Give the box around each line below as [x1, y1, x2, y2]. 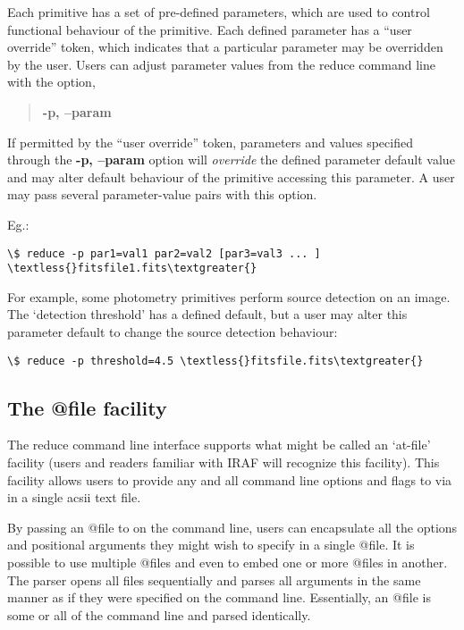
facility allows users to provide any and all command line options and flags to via [7, 470, 452, 489]
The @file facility [7, 393, 167, 421]
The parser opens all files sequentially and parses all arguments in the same [7, 570, 421, 589]
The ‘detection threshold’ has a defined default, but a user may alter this [7, 305, 408, 323]
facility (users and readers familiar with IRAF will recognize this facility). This [7, 453, 440, 472]
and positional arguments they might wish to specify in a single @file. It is [7, 535, 415, 554]
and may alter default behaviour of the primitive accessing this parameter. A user [7, 167, 455, 186]
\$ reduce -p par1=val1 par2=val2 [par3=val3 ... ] [7, 247, 321, 260]
